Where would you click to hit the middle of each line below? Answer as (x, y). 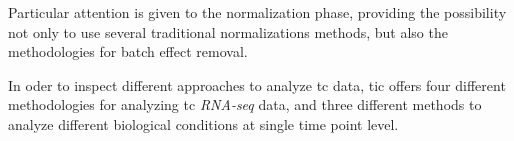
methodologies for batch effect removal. (128, 51)
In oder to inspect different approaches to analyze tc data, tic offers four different (257, 84)
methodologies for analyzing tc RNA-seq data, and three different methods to (245, 104)
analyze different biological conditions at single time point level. (203, 123)
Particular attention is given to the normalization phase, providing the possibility (257, 12)
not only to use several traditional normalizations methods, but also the (228, 31)
